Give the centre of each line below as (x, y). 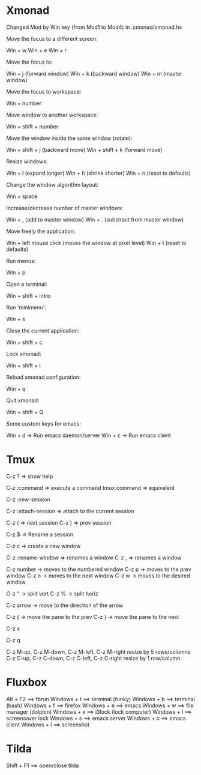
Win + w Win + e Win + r (37, 50)
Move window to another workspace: (52, 115)
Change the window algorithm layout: (52, 184)
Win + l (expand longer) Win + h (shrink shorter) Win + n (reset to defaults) (98, 173)
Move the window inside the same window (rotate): (70, 138)
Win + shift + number (32, 126)
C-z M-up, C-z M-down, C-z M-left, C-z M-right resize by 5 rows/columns (98, 651)
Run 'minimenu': (26, 307)
